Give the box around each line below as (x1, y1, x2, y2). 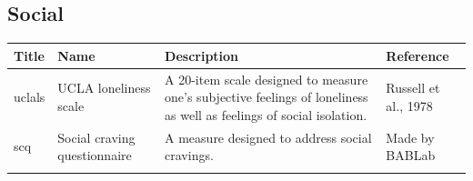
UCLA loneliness (57, 78, 151, 97)
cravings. (165, 146, 214, 165)
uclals (14, 87, 45, 106)
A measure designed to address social (165, 127, 372, 146)
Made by (386, 127, 435, 146)
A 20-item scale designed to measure (165, 69, 368, 88)
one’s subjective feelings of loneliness (165, 87, 368, 106)
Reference (386, 45, 449, 65)
